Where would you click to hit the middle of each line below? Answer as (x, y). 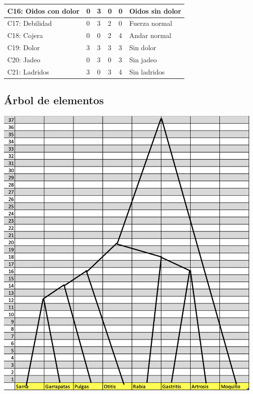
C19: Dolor (24, 47)
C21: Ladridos (28, 71)
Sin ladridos (147, 71)
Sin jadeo (143, 59)
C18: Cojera (25, 35)
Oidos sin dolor (155, 10)
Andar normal (150, 35)
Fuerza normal (151, 23)
